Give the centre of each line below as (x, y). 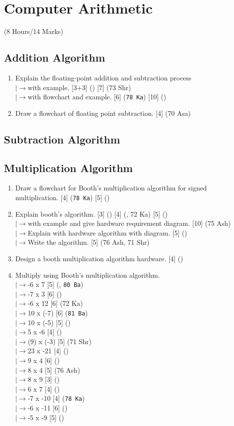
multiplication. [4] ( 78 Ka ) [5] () (62, 197)
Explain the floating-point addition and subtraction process (103, 77)
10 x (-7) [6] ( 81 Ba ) (58, 313)
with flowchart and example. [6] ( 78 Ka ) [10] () (97, 97)
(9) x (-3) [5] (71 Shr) (60, 341)
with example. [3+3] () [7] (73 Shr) (79, 87)
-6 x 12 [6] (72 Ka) (55, 303)
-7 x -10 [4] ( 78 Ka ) (56, 398)
